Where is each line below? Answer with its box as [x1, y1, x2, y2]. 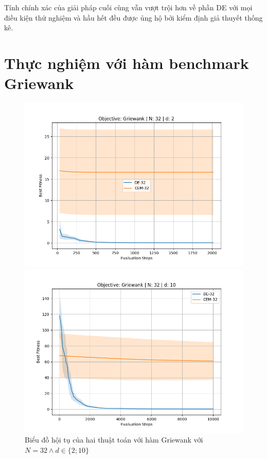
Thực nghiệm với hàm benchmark [4, 52, 249, 73]
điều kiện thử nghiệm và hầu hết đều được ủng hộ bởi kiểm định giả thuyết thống [4, 12, 263, 23]
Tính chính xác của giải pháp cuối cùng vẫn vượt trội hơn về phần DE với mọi [4, 2, 253, 12]
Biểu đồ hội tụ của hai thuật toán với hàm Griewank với [25, 434, 203, 445]
